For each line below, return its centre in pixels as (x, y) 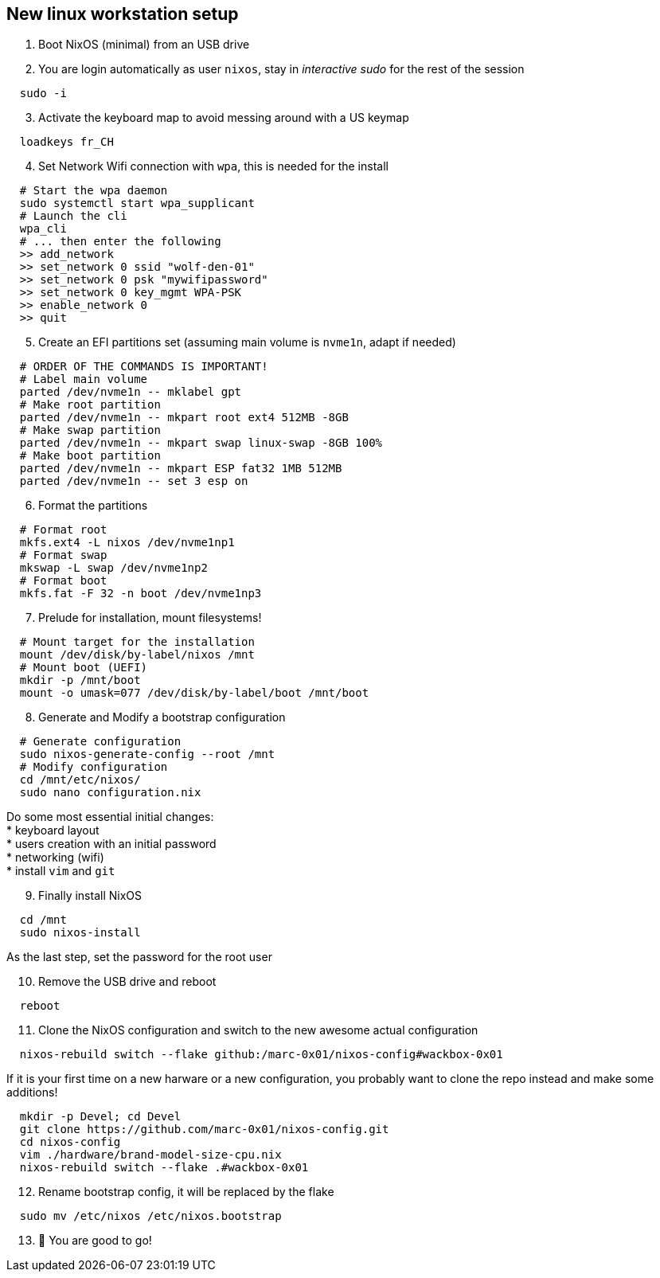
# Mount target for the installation (137, 642)
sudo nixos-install (80, 933)
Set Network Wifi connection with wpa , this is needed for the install (213, 166)
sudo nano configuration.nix (110, 793)
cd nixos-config (70, 1142)
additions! (32, 1092)
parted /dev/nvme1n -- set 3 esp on (134, 481)
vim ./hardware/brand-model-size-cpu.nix (150, 1155)
